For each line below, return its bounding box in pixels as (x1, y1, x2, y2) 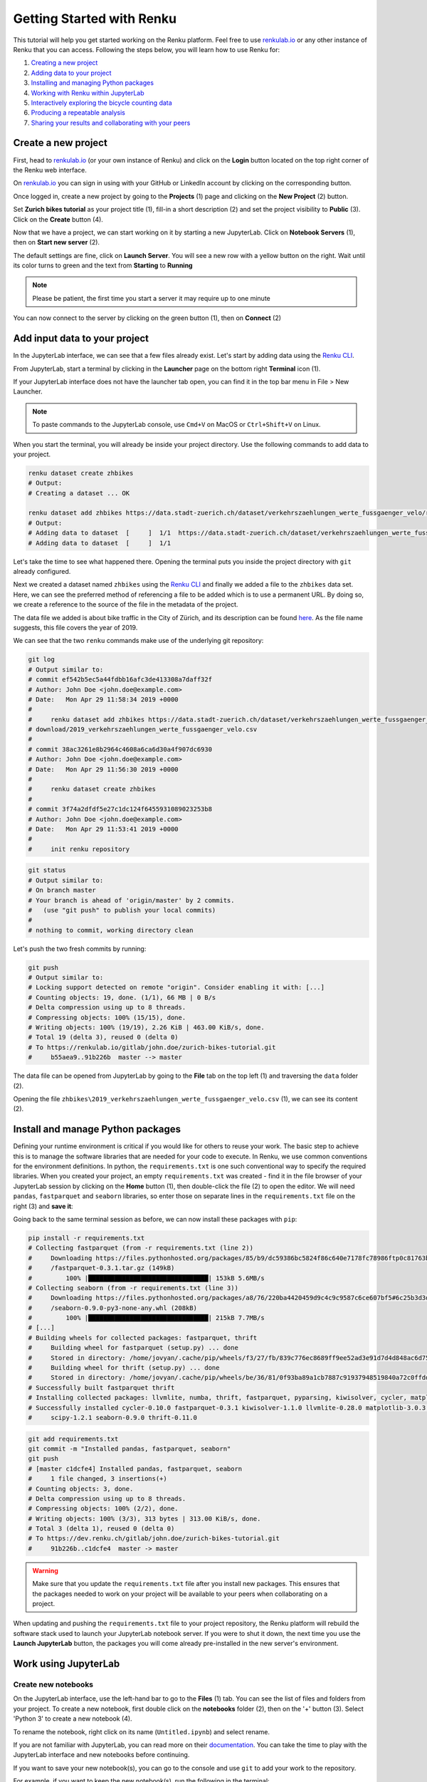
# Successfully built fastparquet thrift (28, 1384, 175, 1391)
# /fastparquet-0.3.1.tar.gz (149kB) (28, 1264, 175, 1272)
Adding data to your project (31, 68, 112, 77)
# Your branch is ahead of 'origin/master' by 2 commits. (28, 896, 235, 905)
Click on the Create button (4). (13, 215, 103, 224)
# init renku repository (28, 845, 130, 853)
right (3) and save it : (13, 1202, 74, 1210)
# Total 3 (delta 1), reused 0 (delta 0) (28, 1525, 175, 1533)
